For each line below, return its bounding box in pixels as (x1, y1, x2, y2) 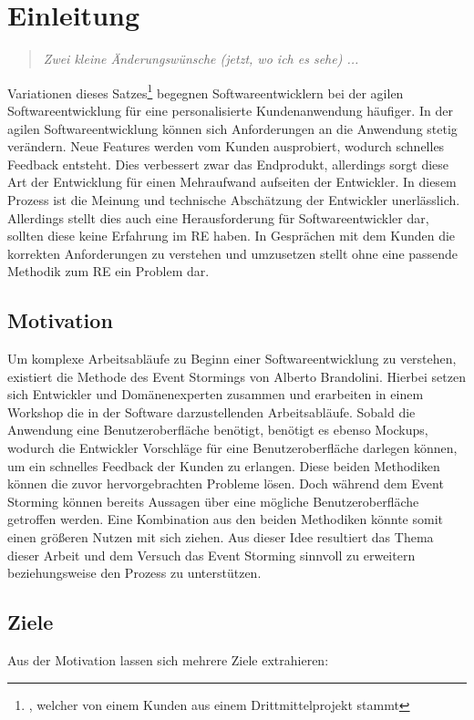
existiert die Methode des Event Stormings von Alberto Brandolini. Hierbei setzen (7, 366, 466, 386)
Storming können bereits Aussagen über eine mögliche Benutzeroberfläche (7, 491, 419, 510)
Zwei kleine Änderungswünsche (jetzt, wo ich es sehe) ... (43, 49, 359, 68)
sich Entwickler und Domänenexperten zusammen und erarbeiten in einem (7, 385, 424, 404)
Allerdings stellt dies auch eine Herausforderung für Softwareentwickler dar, (7, 208, 429, 227)
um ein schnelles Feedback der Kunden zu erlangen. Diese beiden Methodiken (7, 456, 440, 475)
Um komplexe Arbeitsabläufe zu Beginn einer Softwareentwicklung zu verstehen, (7, 349, 457, 368)
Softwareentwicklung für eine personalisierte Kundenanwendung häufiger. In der (7, 100, 453, 119)
